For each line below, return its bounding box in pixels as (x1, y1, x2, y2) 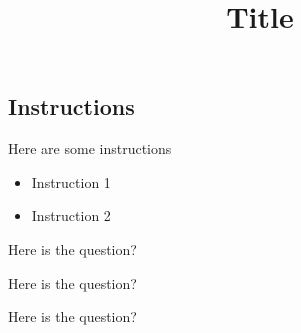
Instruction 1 (31, 171, 111, 192)
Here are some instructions (8, 138, 172, 159)
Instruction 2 (31, 205, 111, 226)
